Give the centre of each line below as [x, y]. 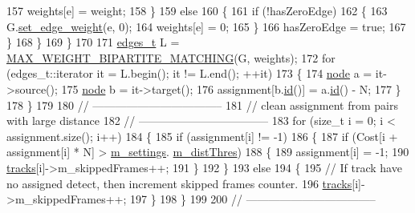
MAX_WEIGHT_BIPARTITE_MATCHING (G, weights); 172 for [171, 57]
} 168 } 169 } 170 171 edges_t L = [93, 42]
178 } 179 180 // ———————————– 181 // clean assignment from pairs [202, 104]
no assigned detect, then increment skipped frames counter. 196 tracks [179, 183]
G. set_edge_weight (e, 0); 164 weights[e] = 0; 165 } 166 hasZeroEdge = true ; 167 [206, 26]
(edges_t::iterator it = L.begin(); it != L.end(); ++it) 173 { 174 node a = [189, 73]
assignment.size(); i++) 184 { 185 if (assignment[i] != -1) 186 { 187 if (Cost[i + [202, 136]
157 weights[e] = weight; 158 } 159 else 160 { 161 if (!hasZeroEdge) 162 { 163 [197, 10]
